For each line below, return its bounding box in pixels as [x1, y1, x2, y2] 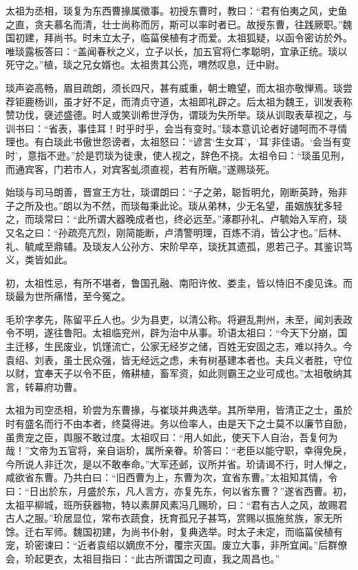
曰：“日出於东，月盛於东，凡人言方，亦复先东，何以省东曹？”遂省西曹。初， [6, 484, 352, 498]
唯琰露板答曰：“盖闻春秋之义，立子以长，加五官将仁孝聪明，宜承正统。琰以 [6, 43, 348, 58]
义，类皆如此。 [6, 252, 73, 267]
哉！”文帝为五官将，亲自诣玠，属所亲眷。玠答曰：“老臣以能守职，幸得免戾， [6, 443, 352, 458]
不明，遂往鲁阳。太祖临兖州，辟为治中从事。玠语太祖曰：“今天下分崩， [14, 325, 338, 340]
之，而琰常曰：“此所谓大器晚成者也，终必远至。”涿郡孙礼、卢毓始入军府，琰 [6, 212, 348, 226]
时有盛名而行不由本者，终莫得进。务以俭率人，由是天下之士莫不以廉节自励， [6, 416, 352, 431]
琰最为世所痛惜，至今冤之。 [6, 289, 131, 303]
